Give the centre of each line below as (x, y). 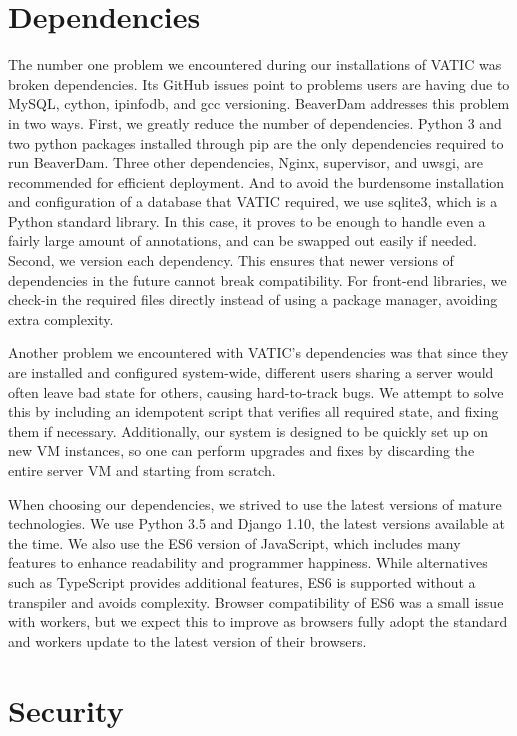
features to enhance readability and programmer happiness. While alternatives (248, 562)
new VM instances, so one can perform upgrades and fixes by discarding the (241, 450)
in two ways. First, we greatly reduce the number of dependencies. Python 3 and (255, 122)
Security (66, 709)
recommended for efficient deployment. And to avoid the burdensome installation (256, 181)
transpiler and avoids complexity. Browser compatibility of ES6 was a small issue (256, 601)
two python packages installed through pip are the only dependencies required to (256, 142)
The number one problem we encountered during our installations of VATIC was (255, 64)
